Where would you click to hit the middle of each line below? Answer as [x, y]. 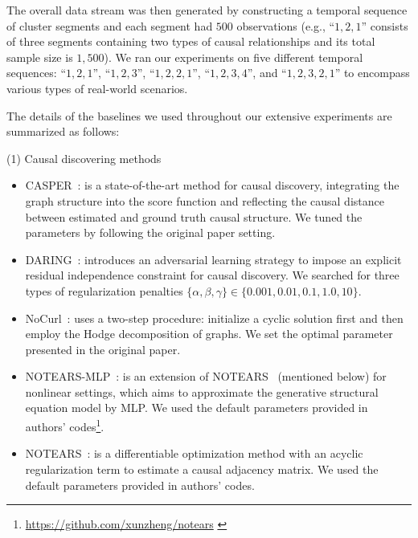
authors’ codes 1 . [65, 425]
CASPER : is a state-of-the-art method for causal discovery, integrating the [212, 185]
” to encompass [372, 73]
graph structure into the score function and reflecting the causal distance [205, 200]
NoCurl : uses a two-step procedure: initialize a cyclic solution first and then [214, 318]
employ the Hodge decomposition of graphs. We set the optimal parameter [209, 334]
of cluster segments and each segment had [110, 25]
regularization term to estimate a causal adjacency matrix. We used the [202, 469]
